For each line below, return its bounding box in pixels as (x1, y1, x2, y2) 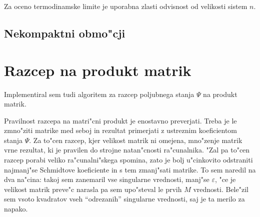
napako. (4, 203, 28, 214)
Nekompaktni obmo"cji (4, 25, 125, 40)
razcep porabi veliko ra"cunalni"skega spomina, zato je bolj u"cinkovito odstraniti (4, 154, 253, 165)
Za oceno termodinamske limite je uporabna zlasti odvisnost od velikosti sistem (4, 1, 247, 11)
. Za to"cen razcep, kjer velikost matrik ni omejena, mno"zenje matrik (29, 134, 242, 145)
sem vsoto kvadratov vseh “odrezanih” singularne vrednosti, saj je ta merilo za (4, 193, 245, 204)
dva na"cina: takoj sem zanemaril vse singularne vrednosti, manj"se (4, 174, 209, 184)
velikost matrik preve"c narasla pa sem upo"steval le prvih (4, 183, 182, 194)
